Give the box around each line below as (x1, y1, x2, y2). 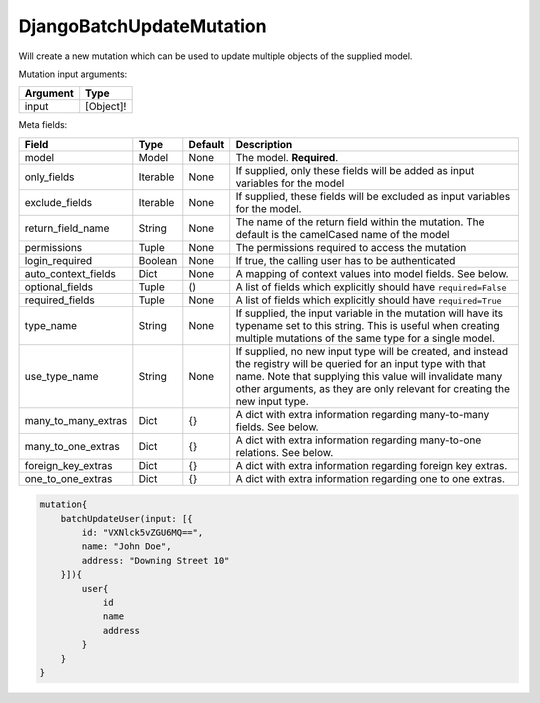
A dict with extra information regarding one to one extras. (235, 471, 505, 485)
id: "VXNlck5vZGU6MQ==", (81, 527, 204, 539)
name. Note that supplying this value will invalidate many (235, 369, 503, 383)
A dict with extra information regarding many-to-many (235, 407, 490, 421)
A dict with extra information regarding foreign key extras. (235, 458, 508, 472)
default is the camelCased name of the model (235, 227, 450, 241)
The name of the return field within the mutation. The (235, 215, 485, 229)
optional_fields (24, 280, 94, 294)
